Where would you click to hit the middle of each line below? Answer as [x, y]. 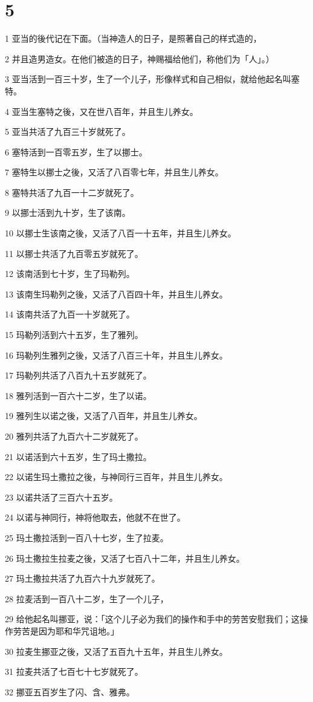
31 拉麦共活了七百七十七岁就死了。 [74, 671]
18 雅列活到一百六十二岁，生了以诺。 [78, 395]
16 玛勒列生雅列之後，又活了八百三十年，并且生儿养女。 [116, 355]
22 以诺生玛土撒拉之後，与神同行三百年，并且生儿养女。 [116, 477]
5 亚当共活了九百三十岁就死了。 [68, 132]
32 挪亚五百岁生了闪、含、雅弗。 [70, 691]
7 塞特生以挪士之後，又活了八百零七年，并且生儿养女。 [114, 172]
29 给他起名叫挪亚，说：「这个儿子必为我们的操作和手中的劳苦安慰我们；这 [152, 619]
